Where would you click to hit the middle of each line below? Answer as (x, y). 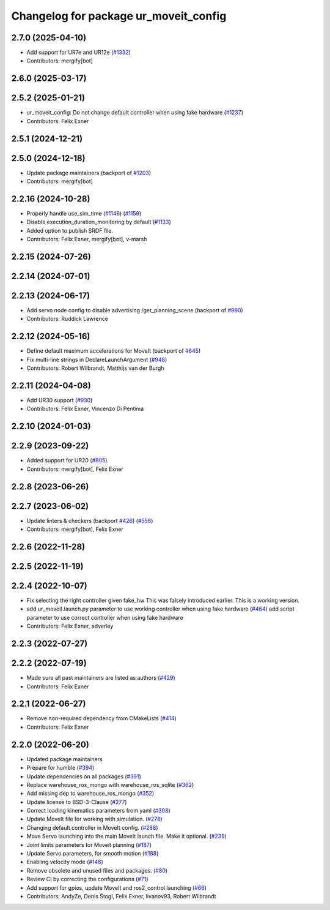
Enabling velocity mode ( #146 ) (65, 862)
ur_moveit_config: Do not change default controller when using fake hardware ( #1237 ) (135, 113)
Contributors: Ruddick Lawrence (67, 319)
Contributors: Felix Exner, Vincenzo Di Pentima (85, 409)
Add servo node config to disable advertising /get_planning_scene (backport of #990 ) (135, 310)
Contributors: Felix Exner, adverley (70, 626)
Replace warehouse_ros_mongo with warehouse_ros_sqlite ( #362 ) (110, 784)
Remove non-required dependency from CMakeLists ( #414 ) (101, 718)
